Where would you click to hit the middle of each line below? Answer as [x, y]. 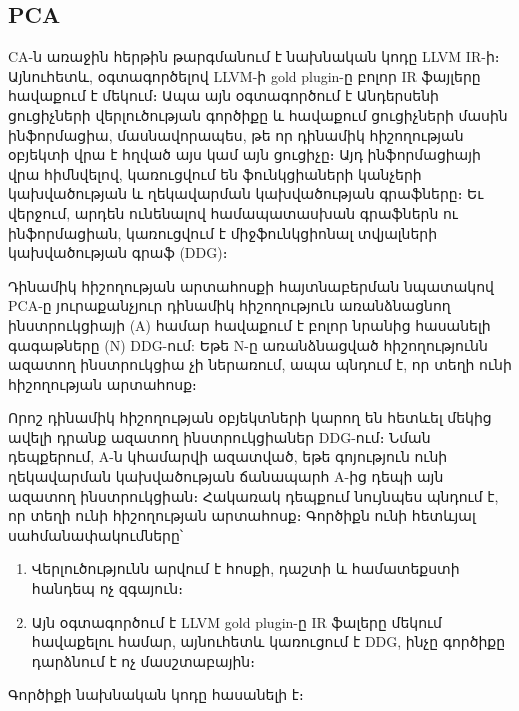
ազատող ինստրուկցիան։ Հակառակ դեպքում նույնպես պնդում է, [253, 495]
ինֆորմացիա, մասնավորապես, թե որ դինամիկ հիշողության [236, 134]
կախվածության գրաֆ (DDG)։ [118, 252]
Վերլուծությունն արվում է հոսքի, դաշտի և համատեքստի [245, 568]
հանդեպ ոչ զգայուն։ [107, 588]
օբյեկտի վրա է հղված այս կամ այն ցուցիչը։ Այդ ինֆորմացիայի [244, 154]
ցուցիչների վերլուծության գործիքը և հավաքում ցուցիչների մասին [258, 114]
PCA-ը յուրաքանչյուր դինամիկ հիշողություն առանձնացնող [229, 305]
